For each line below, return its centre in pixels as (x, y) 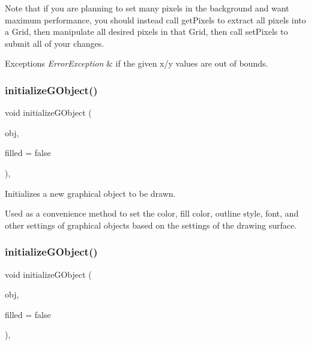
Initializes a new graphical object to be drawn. (90, 193)
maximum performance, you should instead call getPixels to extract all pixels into (155, 19)
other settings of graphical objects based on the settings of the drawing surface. (151, 225)
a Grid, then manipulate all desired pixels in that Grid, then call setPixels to (146, 31)
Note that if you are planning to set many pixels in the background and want (147, 8)
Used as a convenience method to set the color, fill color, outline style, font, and (152, 213)
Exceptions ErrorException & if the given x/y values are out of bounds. (137, 63)
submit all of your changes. (55, 43)
